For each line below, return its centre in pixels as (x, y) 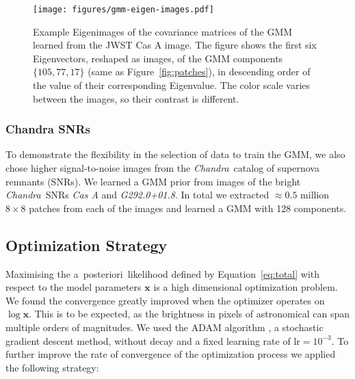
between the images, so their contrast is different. (136, 98)
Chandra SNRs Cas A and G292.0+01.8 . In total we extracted (137, 195)
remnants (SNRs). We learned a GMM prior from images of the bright (153, 181)
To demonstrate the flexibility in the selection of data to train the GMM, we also (175, 154)
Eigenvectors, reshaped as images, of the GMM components (158, 58)
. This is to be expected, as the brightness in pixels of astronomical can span (189, 314)
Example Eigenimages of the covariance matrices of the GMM (163, 31)
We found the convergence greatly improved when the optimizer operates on (165, 300)
